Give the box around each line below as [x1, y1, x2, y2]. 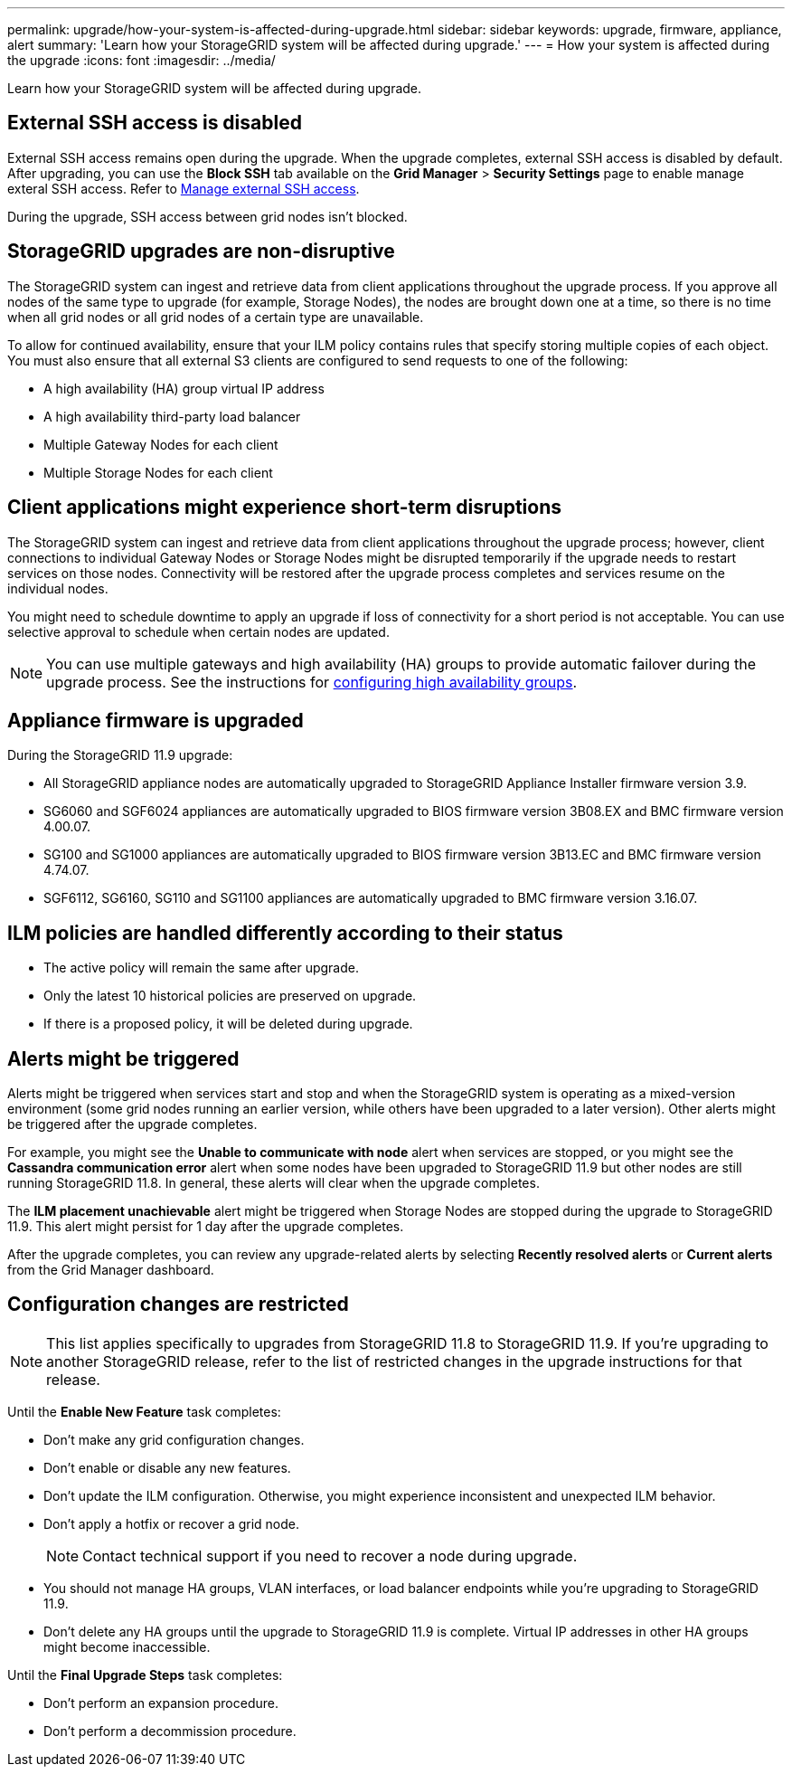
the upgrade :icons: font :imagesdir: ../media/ [7, 52, 276, 68]
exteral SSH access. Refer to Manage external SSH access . [7, 180, 360, 196]
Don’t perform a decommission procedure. [43, 1722, 297, 1739]
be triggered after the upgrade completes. [7, 1116, 258, 1133]
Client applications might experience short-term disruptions [7, 496, 561, 519]
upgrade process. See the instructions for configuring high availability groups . [46, 672, 578, 691]
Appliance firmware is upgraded [7, 708, 304, 732]
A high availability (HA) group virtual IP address [43, 380, 325, 396]
